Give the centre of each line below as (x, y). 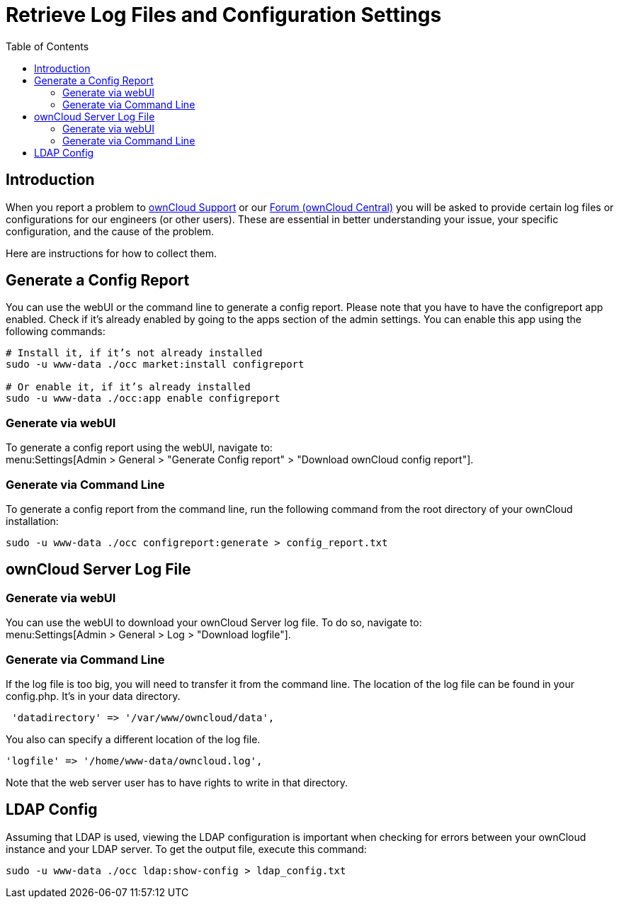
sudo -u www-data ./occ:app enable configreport (143, 399)
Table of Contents (47, 46)
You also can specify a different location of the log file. (133, 739)
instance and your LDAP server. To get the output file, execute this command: (186, 849)
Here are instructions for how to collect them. (111, 253)
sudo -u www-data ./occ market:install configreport (155, 365)
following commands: (56, 332)
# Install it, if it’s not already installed (134, 353)
